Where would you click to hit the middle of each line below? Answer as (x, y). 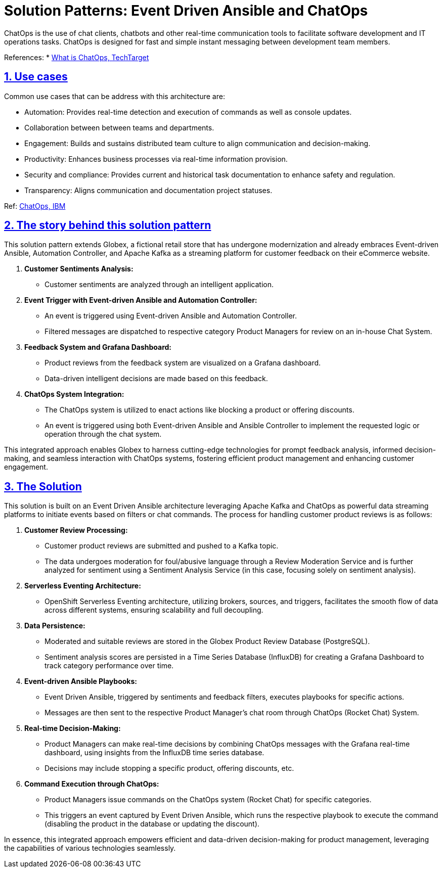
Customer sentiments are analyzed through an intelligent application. (159, 285)
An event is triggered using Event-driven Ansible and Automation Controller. (171, 316)
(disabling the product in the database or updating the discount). (152, 824)
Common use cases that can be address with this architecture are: (115, 96)
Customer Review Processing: (76, 530)
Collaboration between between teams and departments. (119, 127)
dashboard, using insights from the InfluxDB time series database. (154, 753)
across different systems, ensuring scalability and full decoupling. (154, 610)
